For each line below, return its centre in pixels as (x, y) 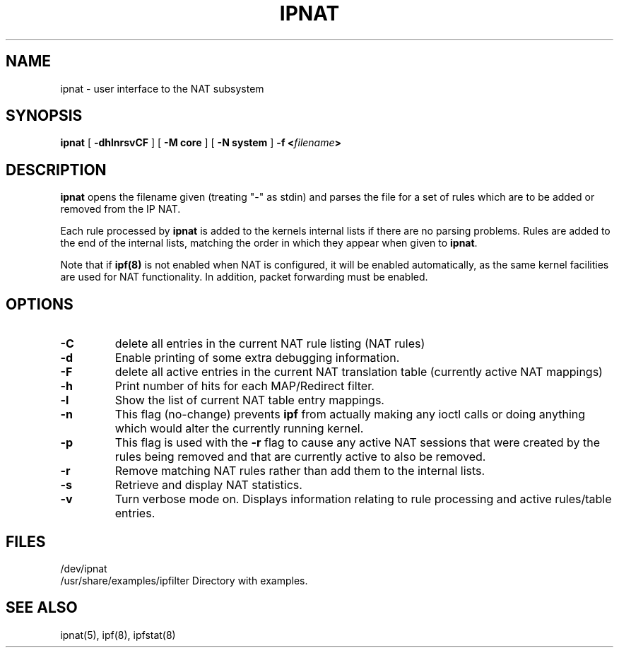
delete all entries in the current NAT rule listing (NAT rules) (270, 344)
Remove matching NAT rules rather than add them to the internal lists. (300, 471)
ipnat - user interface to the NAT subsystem (162, 88)
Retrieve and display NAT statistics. (208, 485)
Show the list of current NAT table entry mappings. (249, 400)
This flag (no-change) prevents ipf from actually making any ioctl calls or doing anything (350, 414)
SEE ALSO (42, 608)
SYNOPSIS (44, 116)
